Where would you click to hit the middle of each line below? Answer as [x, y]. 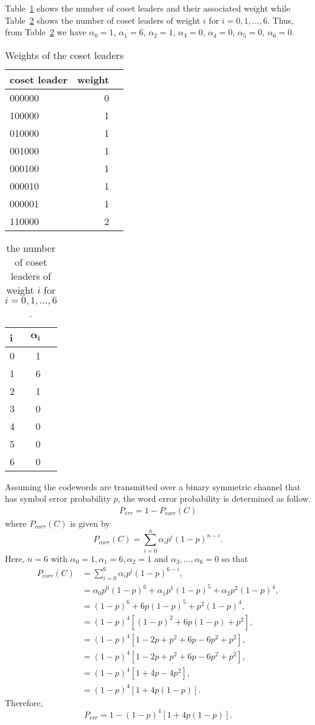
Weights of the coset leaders [64, 55]
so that [235, 558]
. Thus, [280, 20]
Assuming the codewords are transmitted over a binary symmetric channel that [153, 486]
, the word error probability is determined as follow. [214, 498]
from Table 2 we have [46, 32]
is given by [90, 523]
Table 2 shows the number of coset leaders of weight [103, 20]
